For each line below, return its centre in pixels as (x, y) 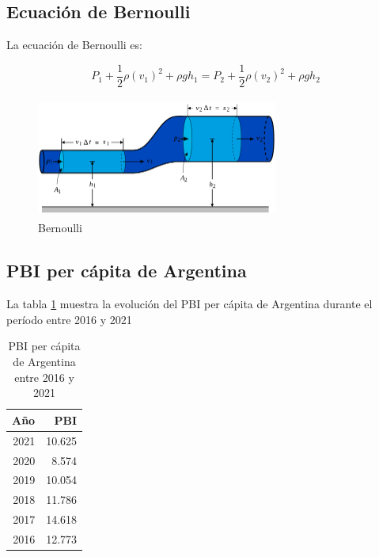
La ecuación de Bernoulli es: (74, 45)
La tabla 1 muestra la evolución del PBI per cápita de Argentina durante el (189, 304)
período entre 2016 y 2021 (69, 319)
